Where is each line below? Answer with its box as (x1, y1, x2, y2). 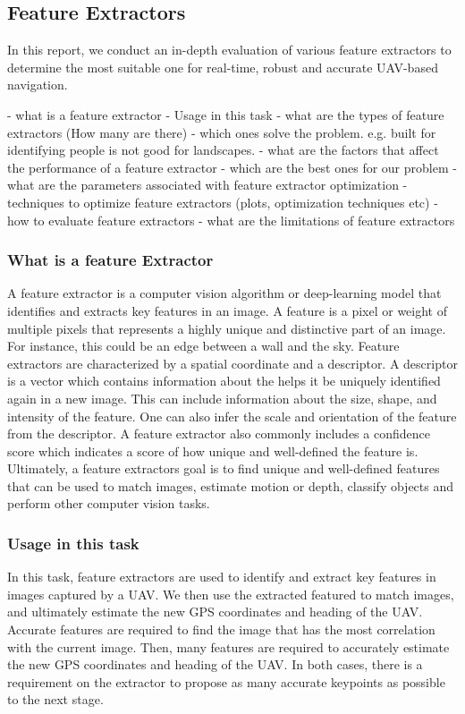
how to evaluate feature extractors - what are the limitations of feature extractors (7, 210, 455, 229)
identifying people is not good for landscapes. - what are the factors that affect (7, 140, 439, 159)
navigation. (7, 75, 68, 94)
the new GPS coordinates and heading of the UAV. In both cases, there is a (7, 655, 423, 674)
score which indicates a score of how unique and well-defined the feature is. (7, 441, 418, 460)
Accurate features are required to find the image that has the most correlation (7, 620, 435, 639)
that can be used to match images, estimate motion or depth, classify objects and (7, 476, 454, 495)
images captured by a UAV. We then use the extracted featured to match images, (7, 584, 454, 603)
